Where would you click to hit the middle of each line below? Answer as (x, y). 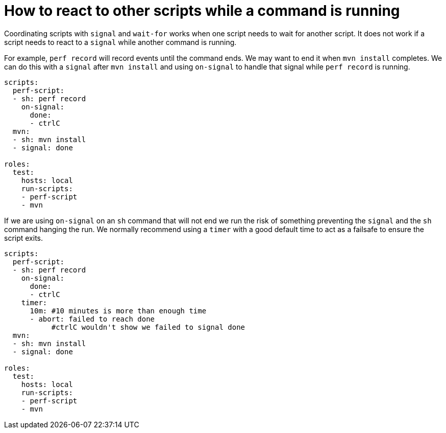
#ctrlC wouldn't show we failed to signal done (148, 327)
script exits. (24, 238)
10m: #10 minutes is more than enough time (118, 311)
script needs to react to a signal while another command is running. (120, 42)
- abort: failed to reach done (92, 319)
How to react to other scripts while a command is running (202, 11)
